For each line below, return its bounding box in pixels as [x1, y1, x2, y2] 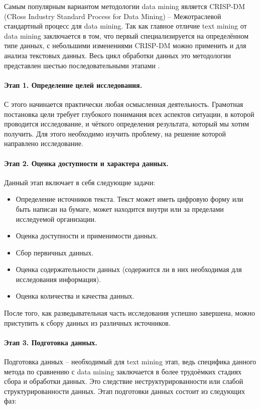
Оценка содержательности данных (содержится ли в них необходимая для [16, 264, 242, 275]
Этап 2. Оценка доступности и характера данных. [4, 158, 169, 168]
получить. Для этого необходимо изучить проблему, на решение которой [4, 128, 226, 139]
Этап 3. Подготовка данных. [4, 337, 97, 347]
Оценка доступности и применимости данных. [16, 230, 158, 241]
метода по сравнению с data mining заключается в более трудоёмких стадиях [4, 366, 242, 376]
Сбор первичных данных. [16, 247, 94, 257]
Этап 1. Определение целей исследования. [4, 79, 143, 90]
